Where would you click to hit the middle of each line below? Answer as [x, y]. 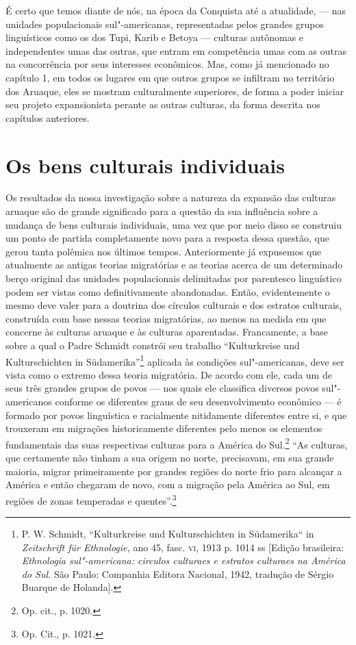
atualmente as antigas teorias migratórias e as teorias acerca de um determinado [174, 265]
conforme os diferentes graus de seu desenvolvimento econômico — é [198, 402]
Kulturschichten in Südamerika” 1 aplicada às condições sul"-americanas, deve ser [175, 360]
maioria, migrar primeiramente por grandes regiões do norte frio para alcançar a [174, 471]
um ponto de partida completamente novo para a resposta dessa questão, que [167, 238]
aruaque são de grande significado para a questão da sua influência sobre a [162, 211]
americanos [29, 402]
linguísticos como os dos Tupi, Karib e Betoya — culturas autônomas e [155, 37]
